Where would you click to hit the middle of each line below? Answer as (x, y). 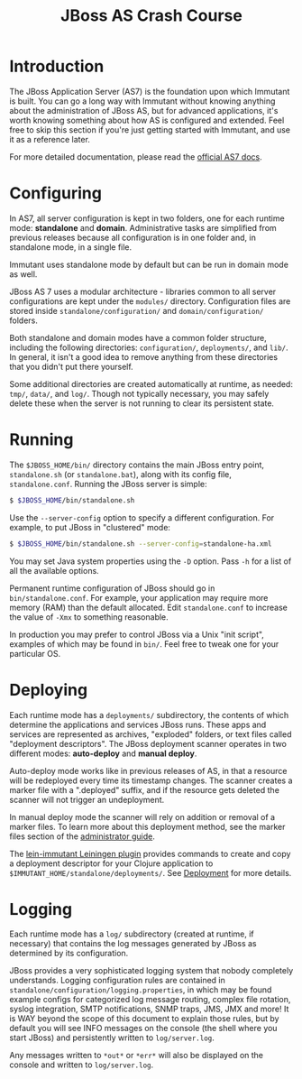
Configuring (55, 194)
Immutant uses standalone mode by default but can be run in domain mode (149, 264)
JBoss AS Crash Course (151, 16)
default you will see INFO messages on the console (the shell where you (143, 1028)
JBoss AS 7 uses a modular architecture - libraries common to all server (143, 291)
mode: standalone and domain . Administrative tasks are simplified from (143, 227)
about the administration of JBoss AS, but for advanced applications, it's (144, 110)
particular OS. (35, 653)
